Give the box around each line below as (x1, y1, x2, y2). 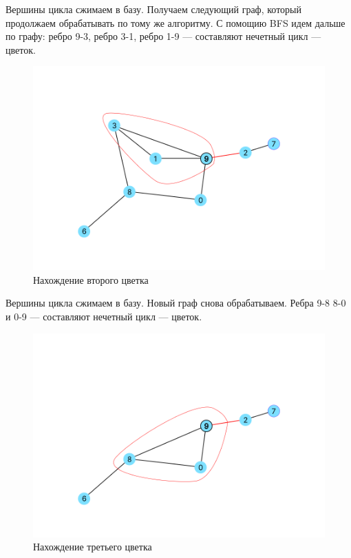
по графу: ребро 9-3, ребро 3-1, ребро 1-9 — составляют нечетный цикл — (6, 29, 321, 43)
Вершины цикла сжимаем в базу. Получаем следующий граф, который (6, 2, 301, 16)
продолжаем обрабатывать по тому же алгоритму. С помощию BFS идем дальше (6, 15, 345, 30)
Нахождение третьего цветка (33, 539, 152, 554)
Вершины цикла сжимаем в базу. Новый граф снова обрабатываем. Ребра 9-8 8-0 (6, 296, 346, 310)
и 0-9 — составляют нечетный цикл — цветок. (6, 309, 202, 324)
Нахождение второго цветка (33, 272, 149, 287)
